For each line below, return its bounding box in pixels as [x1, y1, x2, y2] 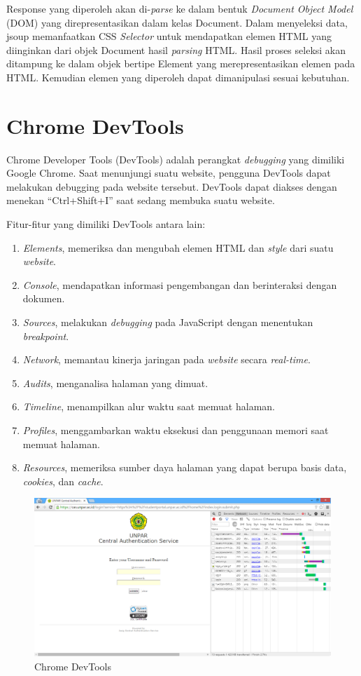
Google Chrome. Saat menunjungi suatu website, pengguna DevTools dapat [6, 165, 331, 180]
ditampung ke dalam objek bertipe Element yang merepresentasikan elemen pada [6, 56, 355, 71]
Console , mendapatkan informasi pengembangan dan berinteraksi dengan [22, 277, 337, 292]
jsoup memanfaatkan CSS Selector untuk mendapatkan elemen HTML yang [6, 29, 332, 43]
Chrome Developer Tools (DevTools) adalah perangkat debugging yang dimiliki [6, 151, 345, 166]
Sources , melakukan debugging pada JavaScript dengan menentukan [22, 315, 313, 330]
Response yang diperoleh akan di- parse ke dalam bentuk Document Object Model [6, 1, 353, 15]
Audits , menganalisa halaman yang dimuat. [22, 375, 208, 390]
